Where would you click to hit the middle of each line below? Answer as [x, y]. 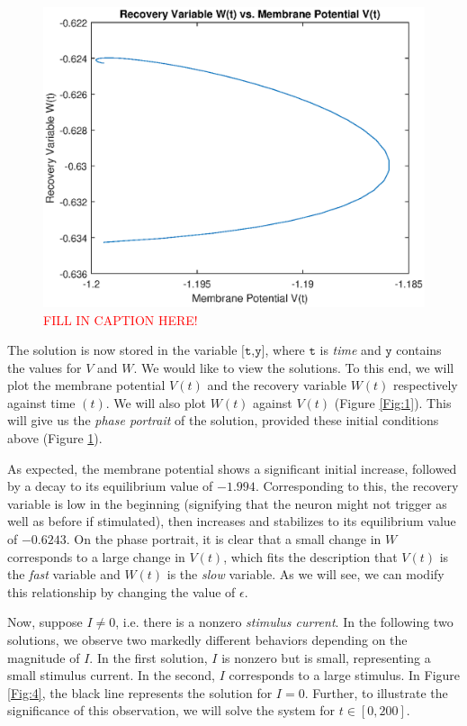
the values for [45, 367]
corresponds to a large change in [96, 556]
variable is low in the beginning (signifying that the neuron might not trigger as [227, 503]
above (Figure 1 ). [55, 438]
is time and [350, 350]
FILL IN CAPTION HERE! [121, 319]
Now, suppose [45, 622]
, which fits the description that [310, 556]
